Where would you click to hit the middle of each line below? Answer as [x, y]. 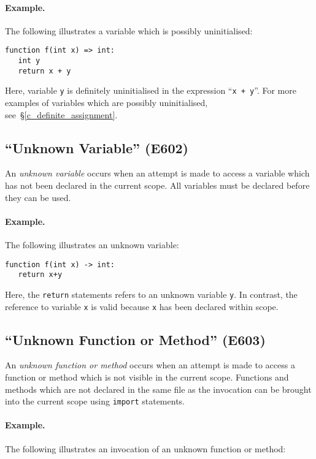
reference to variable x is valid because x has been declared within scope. [142, 306]
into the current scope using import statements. [95, 401]
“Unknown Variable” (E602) [97, 147]
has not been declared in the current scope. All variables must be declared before [157, 185]
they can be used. [38, 197]
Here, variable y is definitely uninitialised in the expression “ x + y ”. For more [151, 90]
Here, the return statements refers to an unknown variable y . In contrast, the [151, 294]
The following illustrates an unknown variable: [92, 244]
